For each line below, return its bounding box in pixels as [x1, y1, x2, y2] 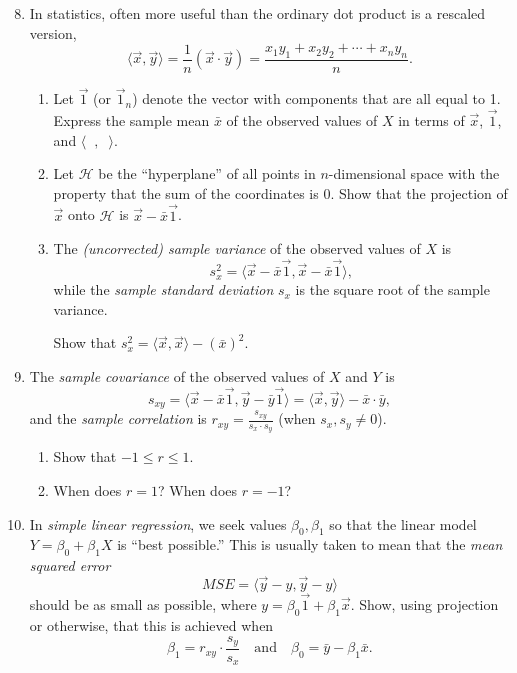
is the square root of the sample [295, 279, 490, 300]
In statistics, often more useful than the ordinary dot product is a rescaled [29, 3, 486, 23]
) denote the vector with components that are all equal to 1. [132, 88, 501, 109]
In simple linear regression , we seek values [29, 513, 287, 534]
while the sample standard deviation [53, 279, 274, 300]
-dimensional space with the [328, 163, 500, 184]
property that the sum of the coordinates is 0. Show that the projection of [53, 182, 508, 203]
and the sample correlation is [29, 408, 207, 429]
